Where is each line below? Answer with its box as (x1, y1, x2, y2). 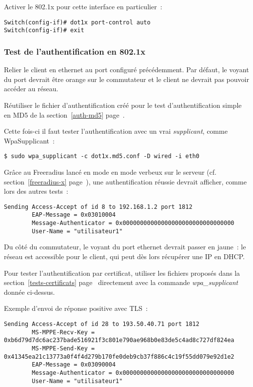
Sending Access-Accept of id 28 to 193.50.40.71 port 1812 (4, 320, 199, 327)
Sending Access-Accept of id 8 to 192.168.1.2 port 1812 (4, 203, 193, 210)
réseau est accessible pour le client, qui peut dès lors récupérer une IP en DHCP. (4, 251, 245, 261)
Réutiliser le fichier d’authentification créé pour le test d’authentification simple (4, 100, 242, 110)
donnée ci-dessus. (4, 286, 55, 297)
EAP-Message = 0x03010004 (32, 211, 116, 219)
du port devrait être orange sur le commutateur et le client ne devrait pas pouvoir (4, 74, 249, 84)
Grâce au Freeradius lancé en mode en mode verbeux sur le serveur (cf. (4, 166, 216, 177)
